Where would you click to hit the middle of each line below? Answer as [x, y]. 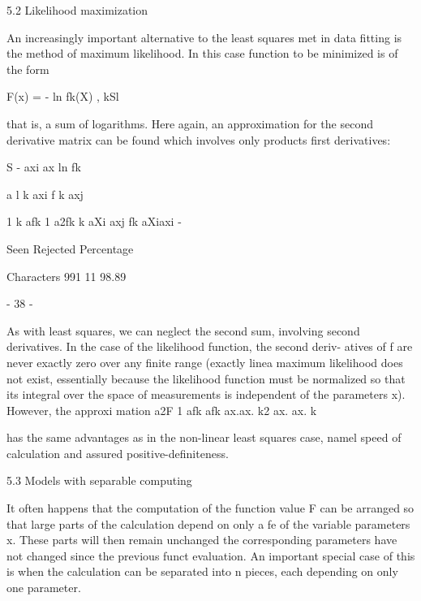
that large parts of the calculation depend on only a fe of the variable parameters [208, 523]
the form [28, 69]
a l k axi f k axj [45, 194]
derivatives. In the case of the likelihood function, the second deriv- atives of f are [210, 346]
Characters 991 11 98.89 [67, 276]
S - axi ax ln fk [44, 167]
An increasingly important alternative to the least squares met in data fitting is [204, 37]
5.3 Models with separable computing [99, 480]
